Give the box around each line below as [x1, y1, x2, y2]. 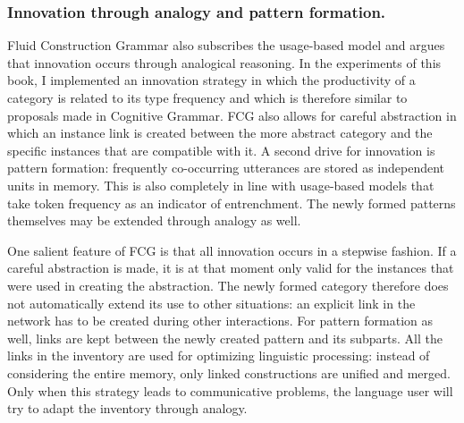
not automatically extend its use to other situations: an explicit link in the [7, 293, 416, 312]
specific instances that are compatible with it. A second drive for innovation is [7, 140, 435, 159]
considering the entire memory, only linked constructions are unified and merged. [7, 363, 451, 382]
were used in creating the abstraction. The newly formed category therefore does [7, 275, 449, 294]
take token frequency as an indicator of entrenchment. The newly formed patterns [7, 193, 456, 212]
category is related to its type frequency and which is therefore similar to [7, 89, 408, 106]
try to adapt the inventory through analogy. [7, 399, 248, 418]
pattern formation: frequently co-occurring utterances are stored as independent [7, 158, 445, 177]
